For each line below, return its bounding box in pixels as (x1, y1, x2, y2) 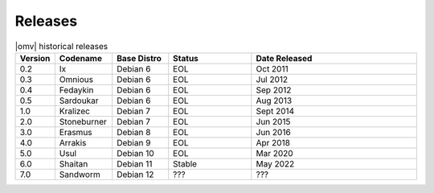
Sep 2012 (256, 84, 292, 96)
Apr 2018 (256, 137, 291, 148)
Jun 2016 (256, 126, 291, 138)
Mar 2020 (256, 147, 293, 158)
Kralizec (59, 105, 90, 117)
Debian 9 (117, 137, 151, 148)
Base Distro (117, 52, 162, 64)
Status (173, 52, 199, 64)
